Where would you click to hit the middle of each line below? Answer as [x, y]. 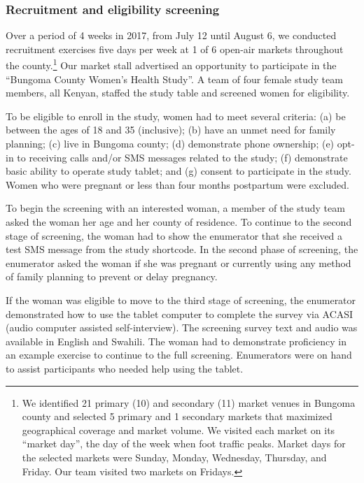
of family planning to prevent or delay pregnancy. [112, 276]
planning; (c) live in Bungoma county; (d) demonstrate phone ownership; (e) [170, 144]
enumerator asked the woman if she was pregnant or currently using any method [178, 262]
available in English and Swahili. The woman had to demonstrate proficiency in [176, 341]
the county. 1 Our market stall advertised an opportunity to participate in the [171, 64]
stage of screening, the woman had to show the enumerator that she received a [174, 235]
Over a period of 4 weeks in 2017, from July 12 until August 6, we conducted [171, 35]
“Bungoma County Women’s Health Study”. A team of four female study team [174, 79]
